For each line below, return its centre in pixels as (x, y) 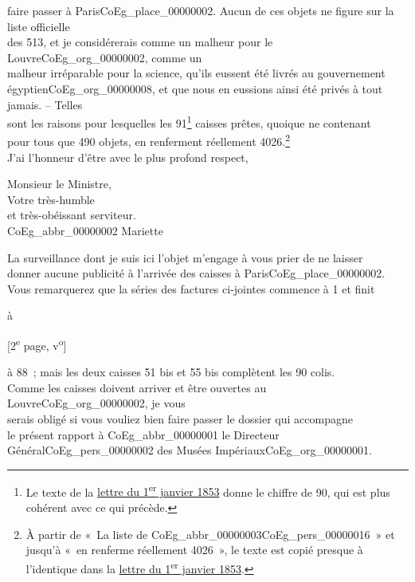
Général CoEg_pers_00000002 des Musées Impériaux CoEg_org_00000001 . (190, 450)
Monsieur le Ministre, (59, 184)
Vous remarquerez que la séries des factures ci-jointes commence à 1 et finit (191, 288)
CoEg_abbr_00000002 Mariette (85, 231)
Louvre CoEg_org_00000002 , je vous (96, 403)
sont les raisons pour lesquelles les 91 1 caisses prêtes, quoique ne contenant (189, 122)
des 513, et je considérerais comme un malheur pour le (140, 42)
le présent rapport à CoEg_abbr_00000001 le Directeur (143, 434)
